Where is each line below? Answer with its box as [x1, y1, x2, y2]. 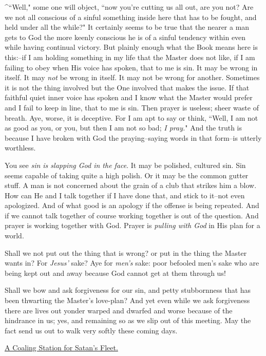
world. [5, 230, 24, 241]
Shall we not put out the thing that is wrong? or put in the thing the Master [5, 247, 247, 258]
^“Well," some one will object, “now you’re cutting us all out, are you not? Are [5, 2, 254, 12]
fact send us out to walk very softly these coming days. [5, 325, 178, 335]
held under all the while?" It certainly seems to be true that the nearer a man [5, 22, 250, 32]
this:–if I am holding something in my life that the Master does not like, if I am [5, 51, 255, 62]
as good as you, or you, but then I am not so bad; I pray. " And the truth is [5, 122, 242, 133]
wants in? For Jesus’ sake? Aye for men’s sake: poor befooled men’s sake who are [5, 257, 259, 268]
